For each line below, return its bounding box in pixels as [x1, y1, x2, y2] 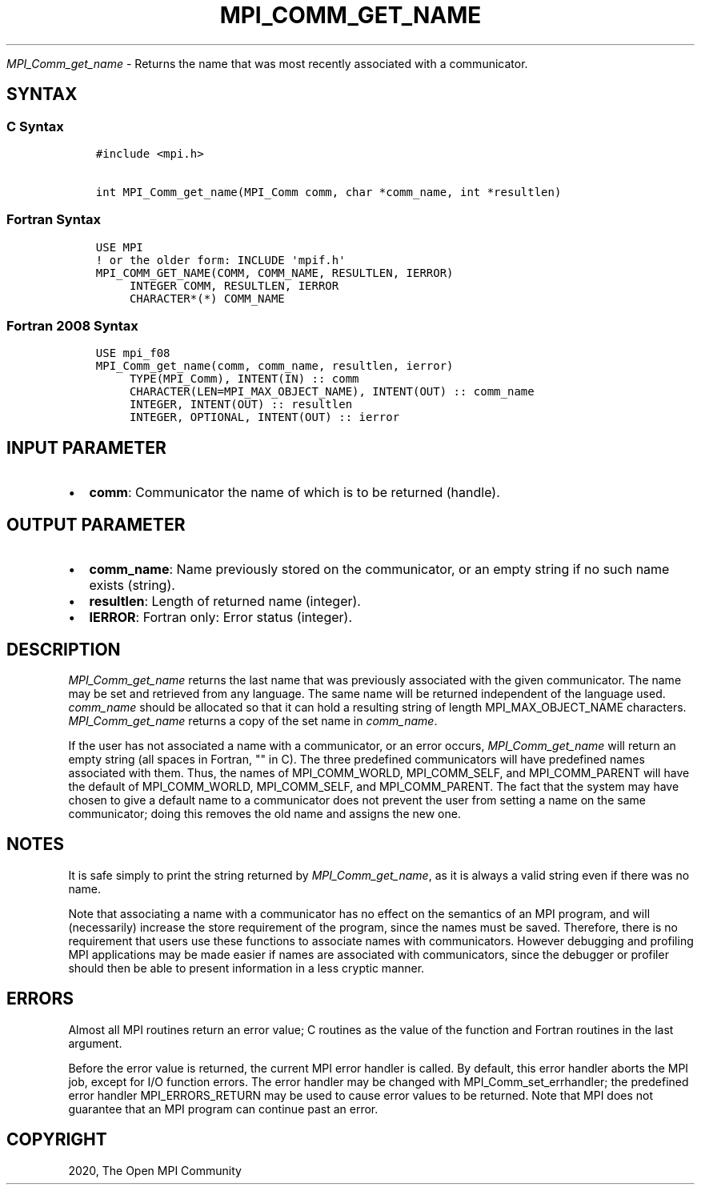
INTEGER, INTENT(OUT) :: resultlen [129, 398, 353, 411]
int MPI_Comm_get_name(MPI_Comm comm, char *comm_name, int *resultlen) [95, 185, 562, 198]
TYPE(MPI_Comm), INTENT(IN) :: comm [129, 372, 359, 386]
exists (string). [89, 577, 175, 594]
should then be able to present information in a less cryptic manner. [68, 960, 425, 975]
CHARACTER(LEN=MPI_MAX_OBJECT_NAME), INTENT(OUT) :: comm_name [129, 385, 535, 399]
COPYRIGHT [6, 1129, 107, 1150]
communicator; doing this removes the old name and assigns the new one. [68, 807, 461, 820]
